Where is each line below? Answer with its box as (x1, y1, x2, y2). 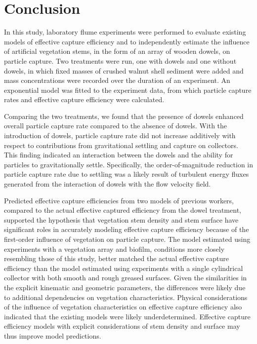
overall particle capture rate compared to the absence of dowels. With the (4, 120, 227, 131)
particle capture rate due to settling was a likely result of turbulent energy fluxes (4, 169, 249, 179)
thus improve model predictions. (4, 330, 101, 341)
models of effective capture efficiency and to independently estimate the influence (4, 36, 250, 46)
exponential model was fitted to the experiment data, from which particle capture (4, 84, 252, 95)
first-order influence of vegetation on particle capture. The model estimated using (4, 234, 251, 244)
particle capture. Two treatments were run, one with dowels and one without (4, 55, 237, 66)
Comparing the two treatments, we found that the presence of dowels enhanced (4, 111, 244, 121)
